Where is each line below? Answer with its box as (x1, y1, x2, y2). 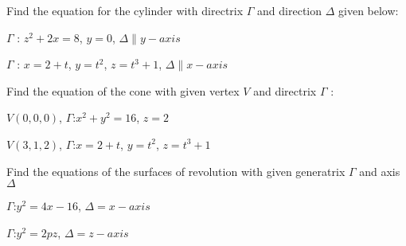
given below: (338, 2, 399, 18)
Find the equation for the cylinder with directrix (6, 2, 244, 18)
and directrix (253, 82, 317, 99)
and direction (257, 2, 322, 18)
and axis (359, 162, 400, 179)
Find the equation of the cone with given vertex (6, 82, 240, 99)
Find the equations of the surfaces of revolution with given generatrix (6, 162, 345, 179)
